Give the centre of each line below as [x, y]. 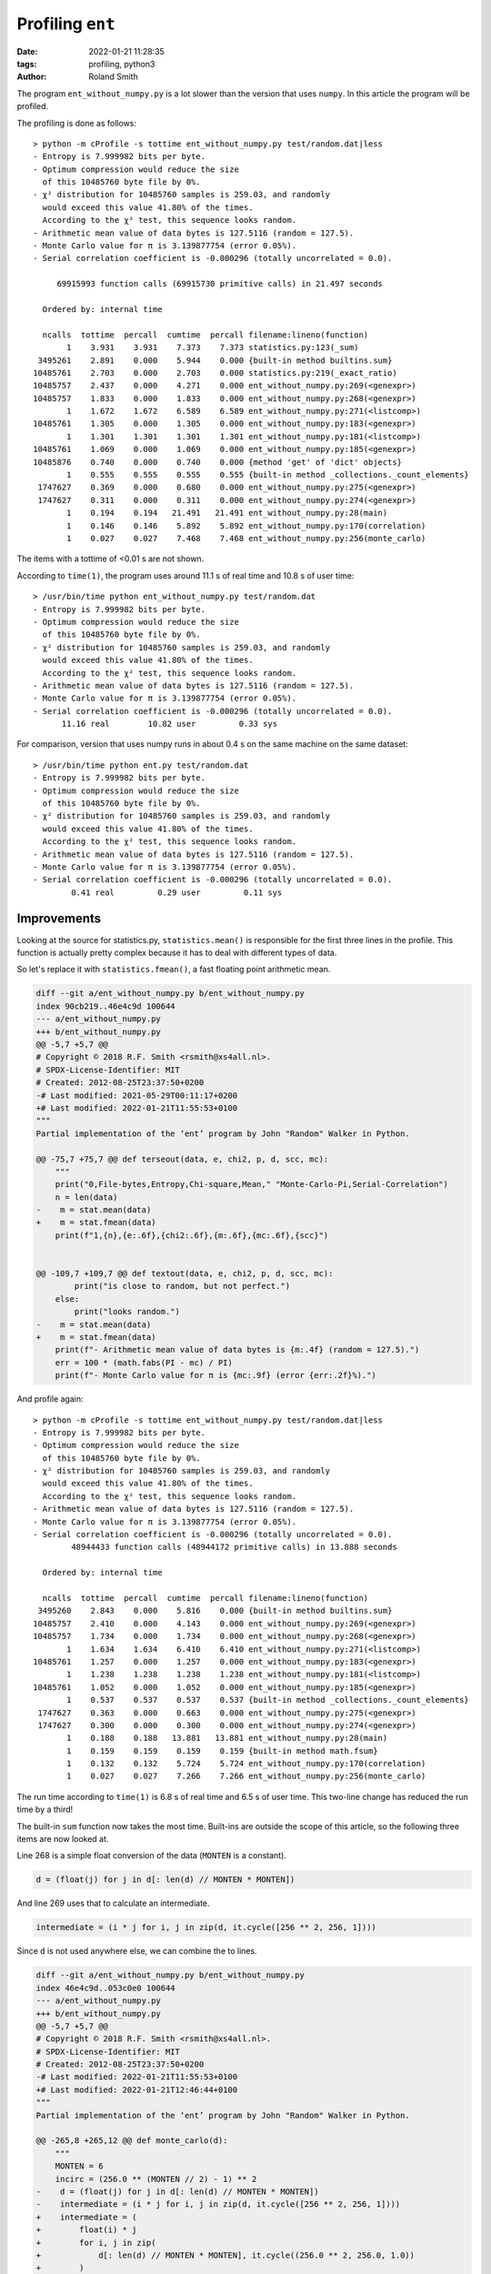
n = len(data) [86, 1197]
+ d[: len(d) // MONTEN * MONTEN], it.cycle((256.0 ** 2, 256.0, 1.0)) [225, 2255]
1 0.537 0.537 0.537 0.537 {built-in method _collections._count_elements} [268, 1700]
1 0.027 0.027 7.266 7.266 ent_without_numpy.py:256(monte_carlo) [246, 1776]
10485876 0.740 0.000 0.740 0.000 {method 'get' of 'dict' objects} [218, 462]
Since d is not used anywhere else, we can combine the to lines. [137, 1951]
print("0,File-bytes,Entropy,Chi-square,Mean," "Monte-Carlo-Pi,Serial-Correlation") [252, 1184]
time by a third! [45, 1809]
